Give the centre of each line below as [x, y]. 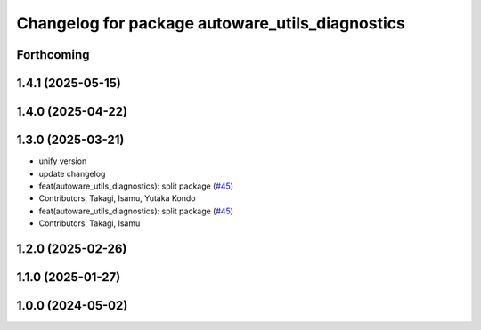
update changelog [72, 173]
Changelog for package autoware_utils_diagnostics [211, 23]
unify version [63, 161]
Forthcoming [53, 55]
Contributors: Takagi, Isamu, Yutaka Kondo [117, 198]
